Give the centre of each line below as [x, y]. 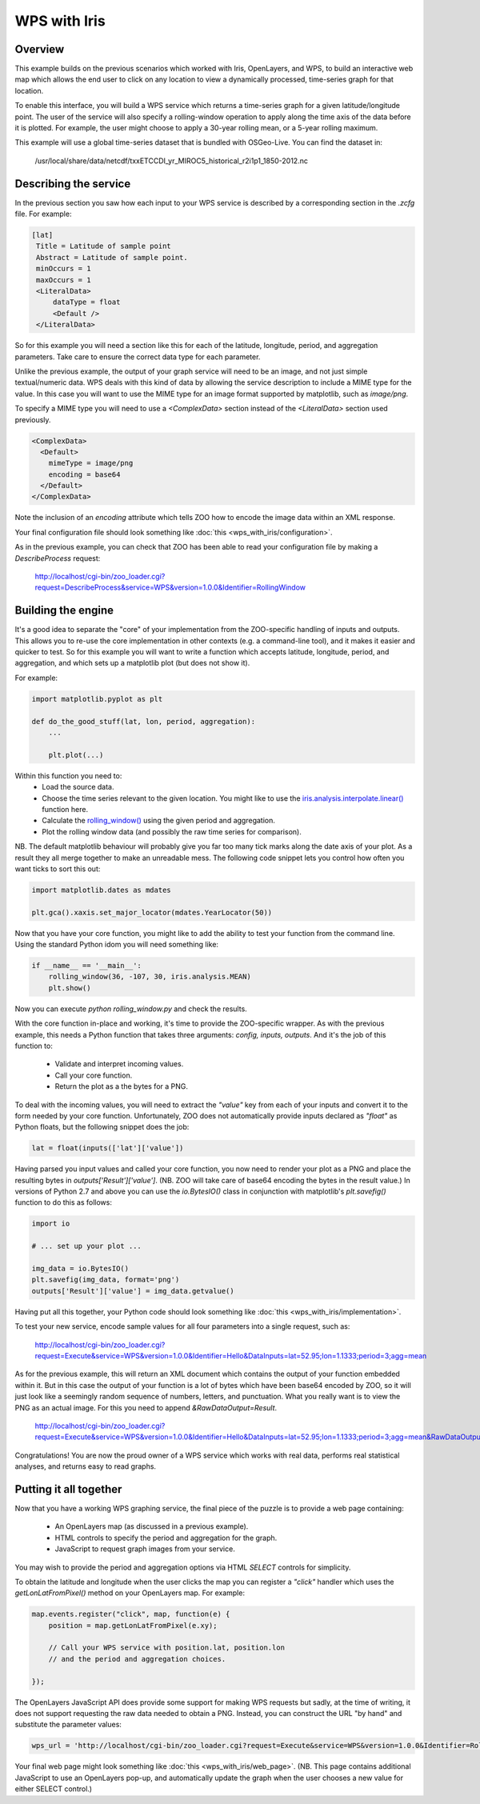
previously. [33, 419]
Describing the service [73, 184]
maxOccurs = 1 [64, 280]
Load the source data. [78, 787]
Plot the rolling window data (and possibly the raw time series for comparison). [172, 831]
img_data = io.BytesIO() [80, 1269]
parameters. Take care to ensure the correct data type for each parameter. [138, 357]
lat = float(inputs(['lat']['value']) [108, 1148]
